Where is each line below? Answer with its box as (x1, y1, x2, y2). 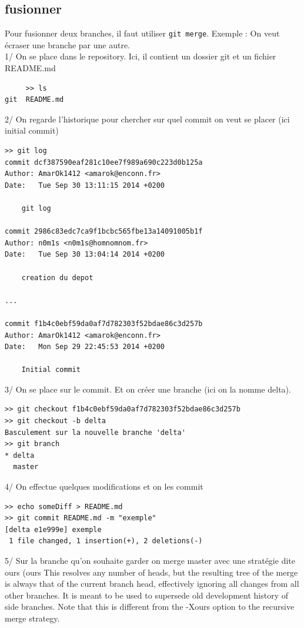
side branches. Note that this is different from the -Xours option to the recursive (5, 600, 295, 613)
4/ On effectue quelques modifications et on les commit (5, 480, 203, 493)
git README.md (5, 95, 64, 104)
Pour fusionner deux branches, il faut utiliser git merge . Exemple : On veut (5, 27, 280, 39)
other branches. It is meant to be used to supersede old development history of (5, 589, 289, 601)
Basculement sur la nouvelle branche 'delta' (5, 428, 186, 437)
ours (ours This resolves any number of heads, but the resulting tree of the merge (5, 566, 298, 578)
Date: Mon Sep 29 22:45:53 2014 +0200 (5, 343, 165, 351)
